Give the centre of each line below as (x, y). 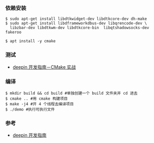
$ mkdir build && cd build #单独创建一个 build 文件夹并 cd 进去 (71, 93)
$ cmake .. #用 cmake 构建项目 (36, 98)
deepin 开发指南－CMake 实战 (44, 67)
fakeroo (14, 32)
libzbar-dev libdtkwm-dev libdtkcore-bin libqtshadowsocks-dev (80, 28)
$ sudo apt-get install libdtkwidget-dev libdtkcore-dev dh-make (76, 19)
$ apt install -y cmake (31, 41)
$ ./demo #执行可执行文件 (30, 109)
